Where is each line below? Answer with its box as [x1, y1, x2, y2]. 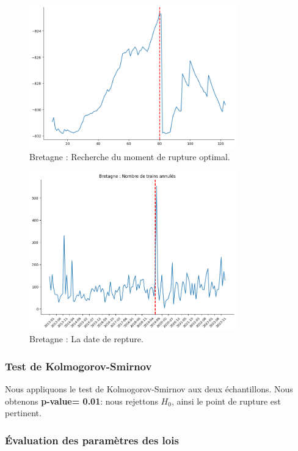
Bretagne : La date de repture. [29, 332, 144, 345]
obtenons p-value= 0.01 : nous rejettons [5, 394, 158, 407]
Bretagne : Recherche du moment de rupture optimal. [29, 150, 230, 163]
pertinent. [5, 406, 42, 419]
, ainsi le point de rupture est [171, 394, 282, 407]
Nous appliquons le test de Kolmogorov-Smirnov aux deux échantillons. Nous [5, 383, 293, 395]
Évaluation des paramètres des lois [5, 432, 179, 447]
